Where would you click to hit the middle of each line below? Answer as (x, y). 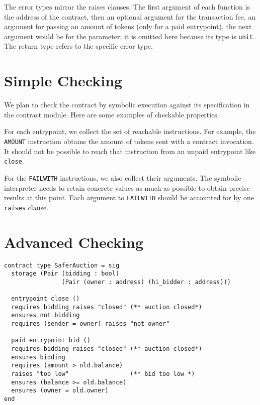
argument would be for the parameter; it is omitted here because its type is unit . (129, 36)
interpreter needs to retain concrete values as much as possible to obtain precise (127, 187)
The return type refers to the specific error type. (78, 46)
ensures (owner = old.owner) (60, 391)
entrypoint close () (46, 299)
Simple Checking (63, 81)
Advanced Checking (74, 242)
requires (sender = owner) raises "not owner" (91, 324)
